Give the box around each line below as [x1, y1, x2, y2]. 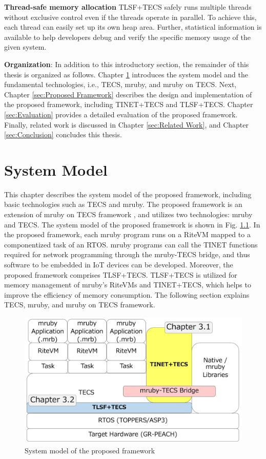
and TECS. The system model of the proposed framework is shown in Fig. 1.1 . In [4, 219, 260, 229]
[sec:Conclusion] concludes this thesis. [4, 129, 122, 140]
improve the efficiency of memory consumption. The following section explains [4, 289, 250, 300]
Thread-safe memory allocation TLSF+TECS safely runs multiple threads [4, 2, 252, 12]
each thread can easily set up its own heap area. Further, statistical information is [4, 22, 262, 32]
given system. [4, 41, 47, 52]
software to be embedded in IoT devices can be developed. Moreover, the [4, 259, 233, 269]
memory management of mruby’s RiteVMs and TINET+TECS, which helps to [4, 279, 251, 290]
